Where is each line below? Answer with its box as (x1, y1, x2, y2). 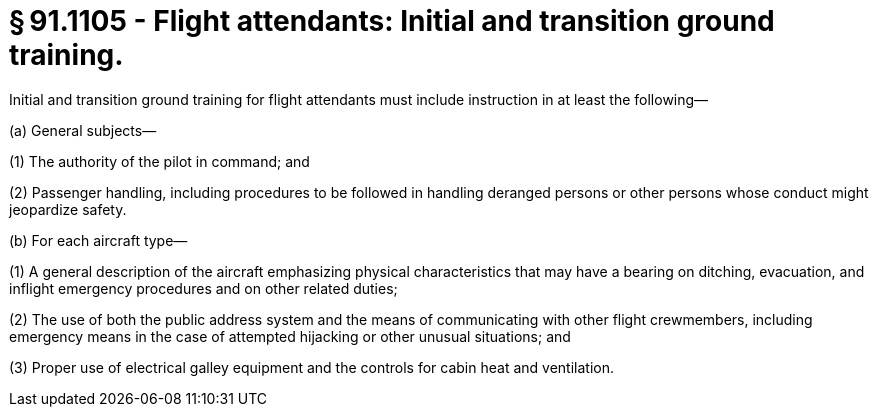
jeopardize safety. (9, 200, 127, 218)
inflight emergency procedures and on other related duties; (9, 279, 398, 297)
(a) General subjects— (9, 121, 157, 139)
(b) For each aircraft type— (9, 231, 188, 249)
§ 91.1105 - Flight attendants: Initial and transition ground (9, 4, 775, 38)
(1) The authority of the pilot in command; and (9, 152, 310, 170)
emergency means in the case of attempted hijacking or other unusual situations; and (9, 327, 571, 345)
